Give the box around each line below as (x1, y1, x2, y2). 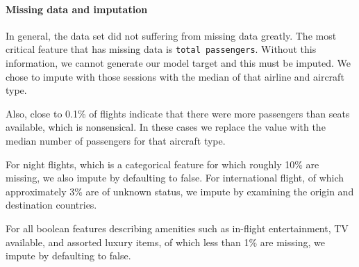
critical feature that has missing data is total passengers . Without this (6, 42, 317, 56)
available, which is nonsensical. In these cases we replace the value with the (6, 120, 326, 134)
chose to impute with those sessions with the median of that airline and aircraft (6, 69, 344, 83)
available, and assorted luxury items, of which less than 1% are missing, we (6, 234, 325, 249)
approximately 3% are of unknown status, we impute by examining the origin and (6, 184, 354, 198)
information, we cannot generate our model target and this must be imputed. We (6, 56, 351, 70)
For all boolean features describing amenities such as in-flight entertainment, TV (6, 220, 349, 235)
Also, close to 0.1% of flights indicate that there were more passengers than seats (6, 106, 350, 120)
